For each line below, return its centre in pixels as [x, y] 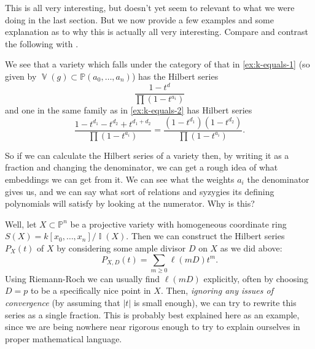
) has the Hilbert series [175, 76]
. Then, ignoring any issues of [217, 290]
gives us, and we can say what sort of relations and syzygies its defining [140, 191]
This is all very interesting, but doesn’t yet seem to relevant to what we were [150, 7]
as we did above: [251, 247]
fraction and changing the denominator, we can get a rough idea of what [142, 167]
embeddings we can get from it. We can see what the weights [120, 179]
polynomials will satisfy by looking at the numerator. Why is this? [130, 203]
